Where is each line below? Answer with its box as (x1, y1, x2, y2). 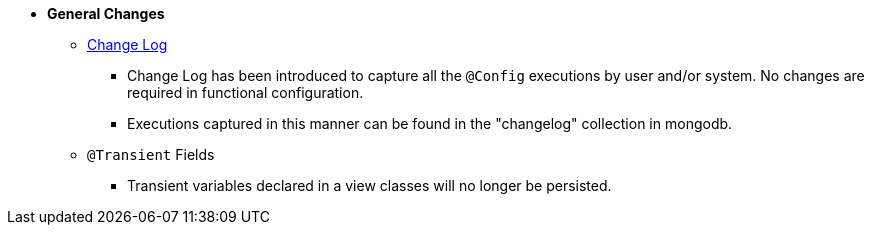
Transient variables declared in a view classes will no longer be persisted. (127, 177, 612, 194)
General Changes (47, 5, 165, 22)
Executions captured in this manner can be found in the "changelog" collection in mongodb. (127, 115, 733, 132)
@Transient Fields (87, 146, 215, 163)
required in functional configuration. (127, 84, 364, 101)
